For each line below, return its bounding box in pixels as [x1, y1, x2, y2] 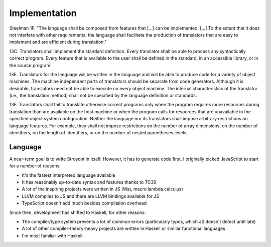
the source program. [9, 62, 52, 68]
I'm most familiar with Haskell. [22, 232, 84, 238]
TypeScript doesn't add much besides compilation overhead [22, 200, 147, 206]
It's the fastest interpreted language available [22, 172, 115, 178]
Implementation [9, 8, 77, 19]
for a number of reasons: [9, 163, 61, 169]
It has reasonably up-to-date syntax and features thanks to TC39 [22, 179, 157, 185]
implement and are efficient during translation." [9, 39, 107, 45]
